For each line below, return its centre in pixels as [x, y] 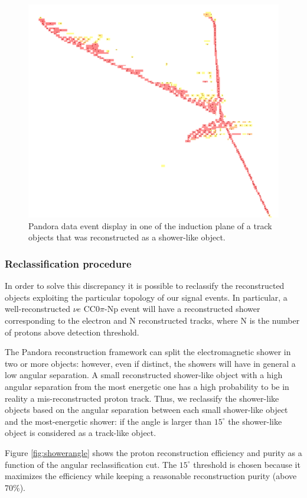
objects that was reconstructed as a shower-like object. [127, 237]
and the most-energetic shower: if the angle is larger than [108, 421]
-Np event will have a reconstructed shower [182, 309]
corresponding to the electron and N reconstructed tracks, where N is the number [152, 320]
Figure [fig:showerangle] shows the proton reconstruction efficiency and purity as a [153, 452]
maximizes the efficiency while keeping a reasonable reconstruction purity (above [151, 476]
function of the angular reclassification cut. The [91, 464]
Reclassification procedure [68, 263]
